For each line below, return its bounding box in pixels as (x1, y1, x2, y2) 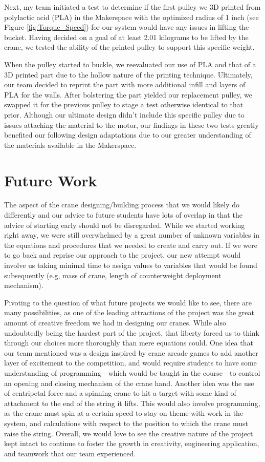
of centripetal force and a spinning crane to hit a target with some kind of (4, 388, 236, 398)
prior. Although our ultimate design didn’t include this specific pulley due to (4, 109, 245, 120)
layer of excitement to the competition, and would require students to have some (4, 357, 257, 368)
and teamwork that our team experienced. (4, 448, 136, 458)
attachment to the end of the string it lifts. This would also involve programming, (4, 397, 260, 408)
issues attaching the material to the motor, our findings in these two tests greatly (4, 119, 259, 130)
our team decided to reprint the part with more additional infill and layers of (4, 79, 246, 90)
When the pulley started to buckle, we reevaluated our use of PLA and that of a (4, 59, 256, 69)
